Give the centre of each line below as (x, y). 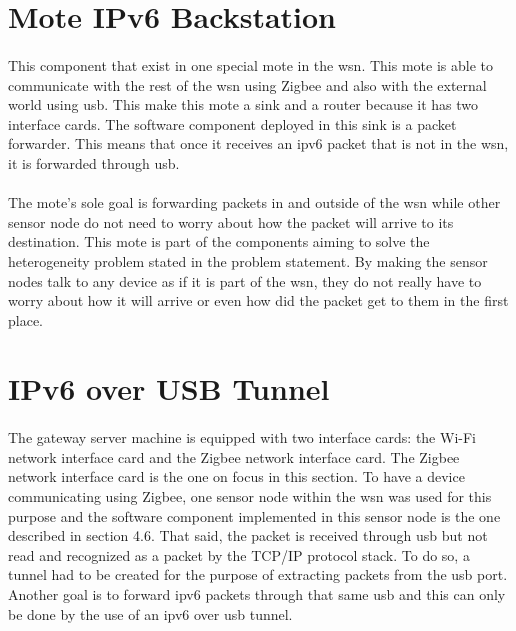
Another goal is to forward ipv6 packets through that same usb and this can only (257, 594)
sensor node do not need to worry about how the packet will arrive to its (231, 221)
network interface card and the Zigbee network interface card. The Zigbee (234, 456)
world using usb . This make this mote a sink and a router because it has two (243, 104)
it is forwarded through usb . (94, 162)
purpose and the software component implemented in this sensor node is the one (254, 515)
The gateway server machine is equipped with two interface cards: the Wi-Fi (242, 437)
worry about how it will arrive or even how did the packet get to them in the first (258, 300)
